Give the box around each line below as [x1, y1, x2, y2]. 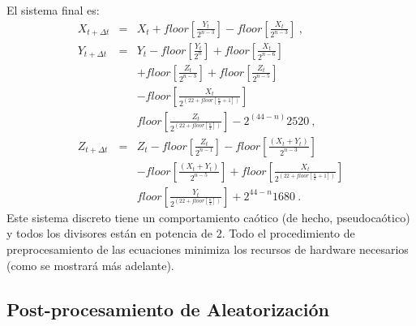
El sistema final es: [6, 2, 100, 18]
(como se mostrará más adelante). [6, 256, 174, 273]
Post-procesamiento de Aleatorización [6, 296, 329, 321]
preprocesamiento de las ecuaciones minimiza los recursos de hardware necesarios [6, 241, 409, 258]
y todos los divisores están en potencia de [6, 225, 212, 242]
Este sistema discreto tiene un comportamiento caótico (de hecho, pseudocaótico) [6, 208, 410, 225]
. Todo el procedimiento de [221, 225, 355, 242]
